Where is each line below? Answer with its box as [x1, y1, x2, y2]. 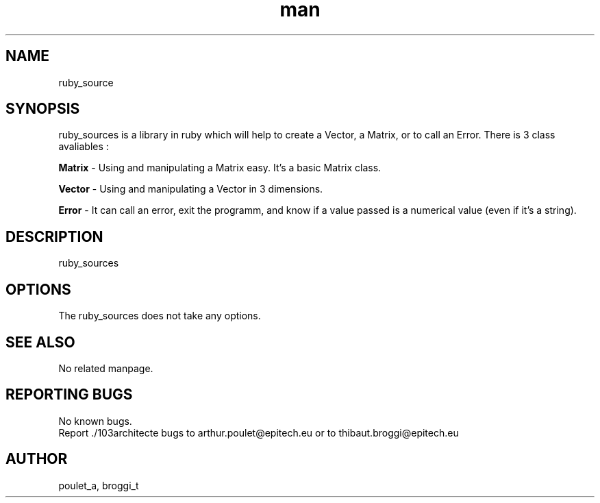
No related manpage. [58, 362, 153, 374]
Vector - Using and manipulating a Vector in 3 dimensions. [58, 183, 323, 195]
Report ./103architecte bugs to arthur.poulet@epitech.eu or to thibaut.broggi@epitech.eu [58, 426, 459, 439]
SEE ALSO [5, 333, 75, 351]
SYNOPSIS [5, 100, 80, 118]
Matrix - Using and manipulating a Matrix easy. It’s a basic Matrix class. [58, 162, 382, 174]
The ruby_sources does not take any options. [58, 310, 261, 322]
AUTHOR [5, 450, 68, 468]
